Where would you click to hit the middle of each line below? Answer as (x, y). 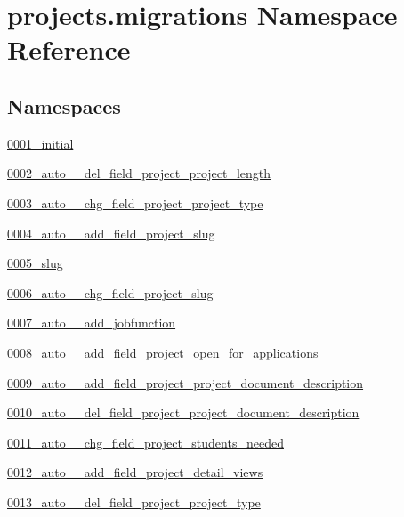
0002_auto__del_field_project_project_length (139, 173)
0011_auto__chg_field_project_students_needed (145, 442)
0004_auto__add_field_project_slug (111, 233)
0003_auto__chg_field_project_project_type (135, 202)
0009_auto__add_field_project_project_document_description (186, 382)
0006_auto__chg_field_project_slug (110, 292)
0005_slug (35, 263)
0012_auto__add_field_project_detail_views (135, 472)
